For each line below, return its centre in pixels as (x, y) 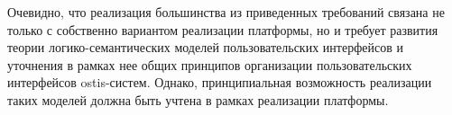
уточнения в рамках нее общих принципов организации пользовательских (210, 64)
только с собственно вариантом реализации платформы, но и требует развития (223, 29)
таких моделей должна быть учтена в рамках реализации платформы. (198, 99)
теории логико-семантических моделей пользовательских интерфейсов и (205, 47)
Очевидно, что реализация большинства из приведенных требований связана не (226, 12)
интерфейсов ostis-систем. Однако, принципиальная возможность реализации (220, 82)
